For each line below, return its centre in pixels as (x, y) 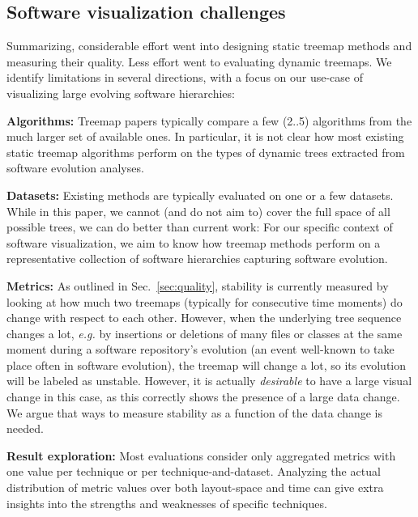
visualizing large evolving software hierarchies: (121, 93)
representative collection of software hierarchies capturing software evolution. (197, 258)
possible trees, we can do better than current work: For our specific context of (200, 227)
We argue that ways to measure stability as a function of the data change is (194, 412)
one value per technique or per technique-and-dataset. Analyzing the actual (194, 471)
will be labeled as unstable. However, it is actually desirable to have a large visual (209, 381)
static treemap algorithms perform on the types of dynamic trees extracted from (206, 152)
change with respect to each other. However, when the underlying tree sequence (204, 318)
